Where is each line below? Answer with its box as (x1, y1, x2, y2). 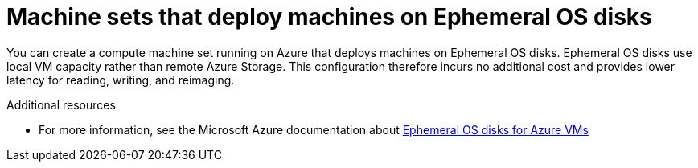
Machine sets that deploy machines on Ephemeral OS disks (6, 3, 652, 31)
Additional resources (6, 97, 116, 112)
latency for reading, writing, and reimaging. (6, 72, 235, 87)
